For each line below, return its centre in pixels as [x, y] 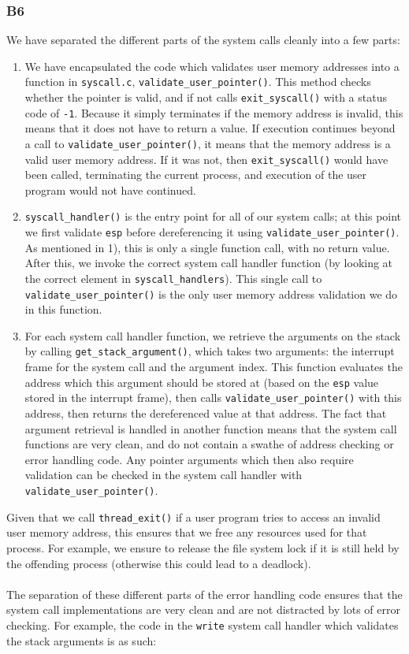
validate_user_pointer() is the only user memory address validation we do [211, 294]
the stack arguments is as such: [82, 640]
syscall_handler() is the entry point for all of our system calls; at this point [213, 216]
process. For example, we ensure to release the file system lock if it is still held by [203, 547]
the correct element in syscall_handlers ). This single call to [173, 278]
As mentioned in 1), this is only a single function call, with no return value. [207, 247]
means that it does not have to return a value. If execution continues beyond [210, 128]
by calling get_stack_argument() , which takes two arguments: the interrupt [210, 351]
